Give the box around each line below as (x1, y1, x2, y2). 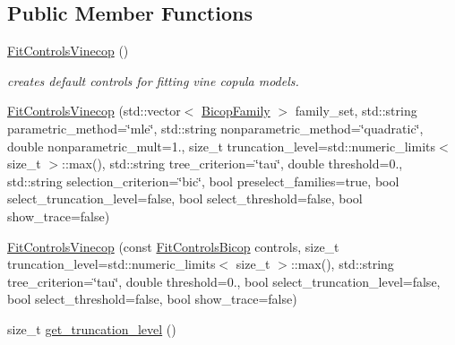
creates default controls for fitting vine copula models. (7, 71, 299, 90)
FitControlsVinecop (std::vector (7, 101, 181, 120)
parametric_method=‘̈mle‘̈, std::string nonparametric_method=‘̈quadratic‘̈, (7, 118, 424, 137)
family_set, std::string (295, 101, 417, 120)
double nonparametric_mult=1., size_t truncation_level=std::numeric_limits (7, 136, 435, 155)
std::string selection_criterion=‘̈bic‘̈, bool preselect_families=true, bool (7, 171, 399, 190)
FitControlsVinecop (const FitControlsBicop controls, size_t (7, 237, 339, 255)
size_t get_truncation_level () (7, 319, 176, 338)
